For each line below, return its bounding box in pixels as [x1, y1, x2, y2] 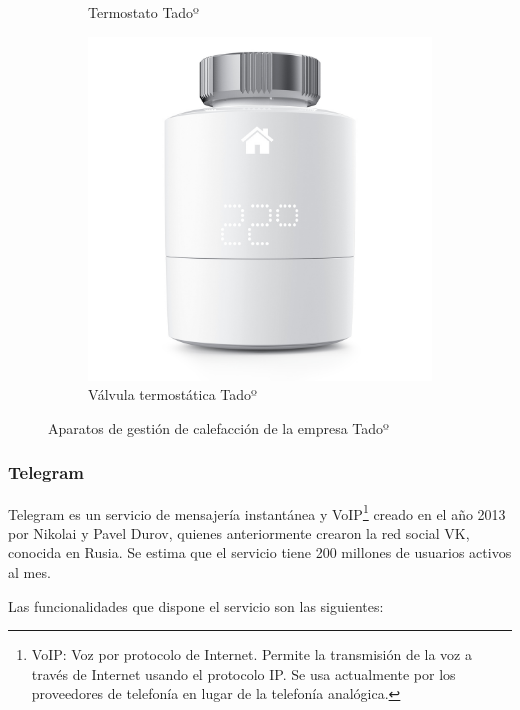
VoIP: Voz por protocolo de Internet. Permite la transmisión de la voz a [31, 644, 472, 665]
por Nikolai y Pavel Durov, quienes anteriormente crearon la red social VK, [8, 522, 470, 543]
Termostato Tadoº [88, 2, 199, 22]
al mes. [8, 562, 51, 583]
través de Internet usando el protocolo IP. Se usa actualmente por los [31, 663, 456, 684]
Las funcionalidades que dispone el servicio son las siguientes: [8, 595, 384, 616]
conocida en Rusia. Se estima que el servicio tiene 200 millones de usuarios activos [8, 542, 512, 563]
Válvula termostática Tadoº [88, 384, 257, 405]
